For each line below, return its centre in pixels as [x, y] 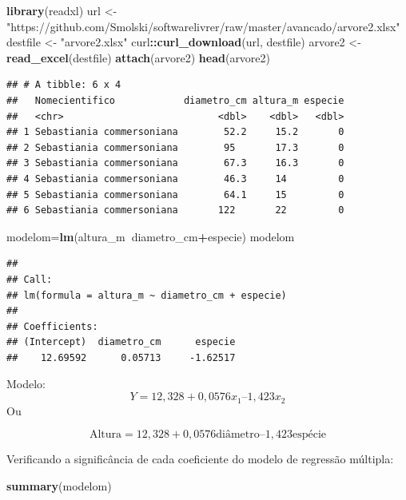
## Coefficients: [52, 326]
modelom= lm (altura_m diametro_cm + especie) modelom [151, 236]
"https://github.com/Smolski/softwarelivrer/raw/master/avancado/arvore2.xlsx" [203, 26]
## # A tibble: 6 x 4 [64, 85]
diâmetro [238, 435]
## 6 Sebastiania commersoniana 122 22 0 [175, 210]
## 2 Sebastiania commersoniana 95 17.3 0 [175, 147]
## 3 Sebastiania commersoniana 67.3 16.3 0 [175, 163]
